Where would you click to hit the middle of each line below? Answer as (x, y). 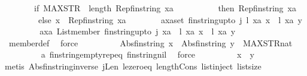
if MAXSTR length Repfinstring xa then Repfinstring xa (165, 8)
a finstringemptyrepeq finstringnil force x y (148, 54)
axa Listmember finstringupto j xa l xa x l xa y (138, 31)
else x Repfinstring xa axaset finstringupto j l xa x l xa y (170, 19)
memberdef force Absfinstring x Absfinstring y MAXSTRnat (151, 42)
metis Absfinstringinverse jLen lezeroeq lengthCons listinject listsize (133, 66)
